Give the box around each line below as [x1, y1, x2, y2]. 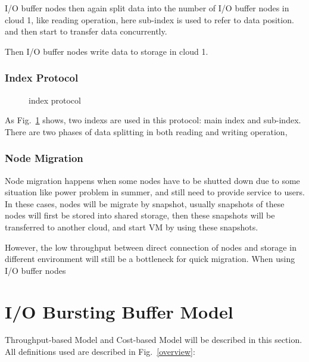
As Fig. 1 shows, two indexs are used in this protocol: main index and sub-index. [5, 114, 301, 126]
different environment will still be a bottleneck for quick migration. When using [5, 252, 295, 265]
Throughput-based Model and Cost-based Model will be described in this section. [5, 333, 302, 346]
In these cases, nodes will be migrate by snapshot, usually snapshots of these [5, 197, 285, 210]
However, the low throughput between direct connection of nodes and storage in [5, 241, 296, 253]
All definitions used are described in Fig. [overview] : [5, 345, 195, 358]
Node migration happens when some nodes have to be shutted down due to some [5, 174, 300, 186]
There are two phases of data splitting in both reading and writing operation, [5, 125, 288, 138]
